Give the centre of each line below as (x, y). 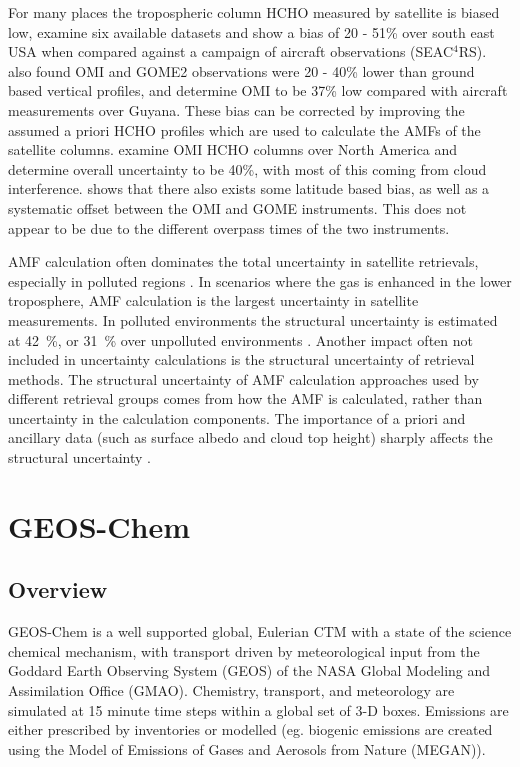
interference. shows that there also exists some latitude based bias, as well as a (249, 188)
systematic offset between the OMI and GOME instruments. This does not (237, 207)
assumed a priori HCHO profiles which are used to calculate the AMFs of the (244, 129)
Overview (58, 589)
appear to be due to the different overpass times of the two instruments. (229, 227)
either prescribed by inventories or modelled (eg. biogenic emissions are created (250, 729)
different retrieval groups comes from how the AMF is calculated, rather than (245, 398)
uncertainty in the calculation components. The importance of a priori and (237, 417)
